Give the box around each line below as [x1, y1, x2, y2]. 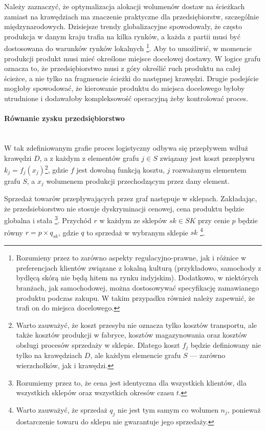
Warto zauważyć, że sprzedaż [16, 404, 107, 415]
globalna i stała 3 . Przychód [4, 213, 92, 226]
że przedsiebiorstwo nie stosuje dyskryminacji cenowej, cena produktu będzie [4, 203, 245, 213]
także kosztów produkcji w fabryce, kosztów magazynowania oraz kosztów [16, 329, 247, 340]
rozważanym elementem [172, 164, 247, 175]
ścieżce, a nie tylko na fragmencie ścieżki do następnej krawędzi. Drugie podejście [4, 73, 259, 83]
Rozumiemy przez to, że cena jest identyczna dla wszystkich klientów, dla [16, 377, 247, 388]
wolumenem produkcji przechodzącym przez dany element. [46, 175, 230, 186]
